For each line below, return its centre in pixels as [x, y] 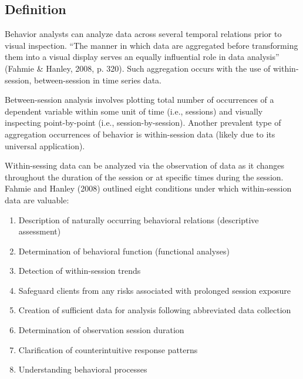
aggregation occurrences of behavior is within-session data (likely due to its [140, 134]
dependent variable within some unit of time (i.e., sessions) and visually [134, 111]
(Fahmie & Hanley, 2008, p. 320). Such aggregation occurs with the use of [138, 68]
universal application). [45, 145]
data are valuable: [37, 199]
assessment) [40, 231]
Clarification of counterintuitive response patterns [108, 349]
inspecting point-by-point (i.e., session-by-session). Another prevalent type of [143, 123]
